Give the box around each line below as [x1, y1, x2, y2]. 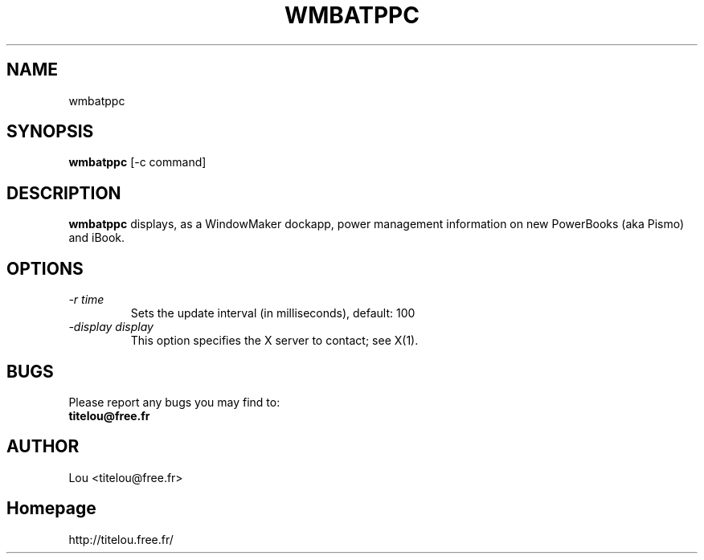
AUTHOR [6, 436, 80, 457]
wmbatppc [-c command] [68, 155, 207, 170]
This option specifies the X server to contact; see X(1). [130, 333, 419, 348]
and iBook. [68, 231, 125, 245]
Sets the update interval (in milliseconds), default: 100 [130, 306, 415, 321]
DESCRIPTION [6, 182, 121, 203]
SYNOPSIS [6, 121, 94, 142]
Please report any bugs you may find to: [68, 394, 280, 409]
